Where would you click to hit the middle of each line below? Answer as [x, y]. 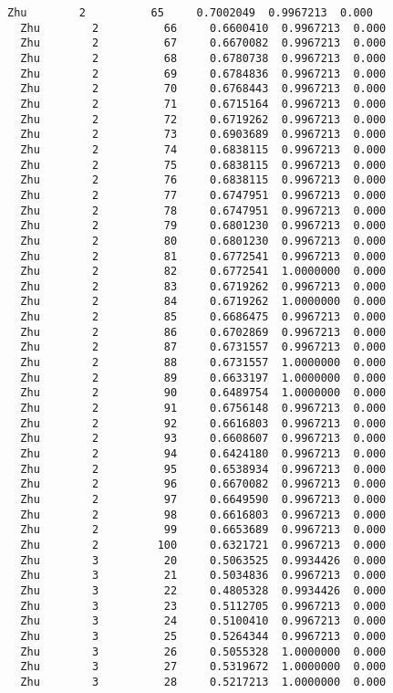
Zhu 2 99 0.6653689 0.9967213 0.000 [203, 530]
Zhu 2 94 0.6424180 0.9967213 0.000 [203, 454]
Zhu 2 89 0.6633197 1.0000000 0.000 [203, 378]
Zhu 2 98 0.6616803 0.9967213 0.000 [203, 514]
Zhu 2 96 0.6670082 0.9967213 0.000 [203, 484]
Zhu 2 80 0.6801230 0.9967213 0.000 [203, 241]
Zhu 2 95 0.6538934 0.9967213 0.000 [203, 469]
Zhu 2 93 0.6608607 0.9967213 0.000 [203, 439]
